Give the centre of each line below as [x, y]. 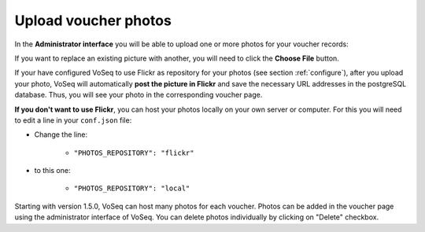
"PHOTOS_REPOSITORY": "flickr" [134, 153]
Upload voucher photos [93, 20]
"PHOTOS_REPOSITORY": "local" [132, 188]
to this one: [52, 171]
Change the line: [61, 134]
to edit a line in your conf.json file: [73, 120]
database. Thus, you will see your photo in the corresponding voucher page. [139, 95]
